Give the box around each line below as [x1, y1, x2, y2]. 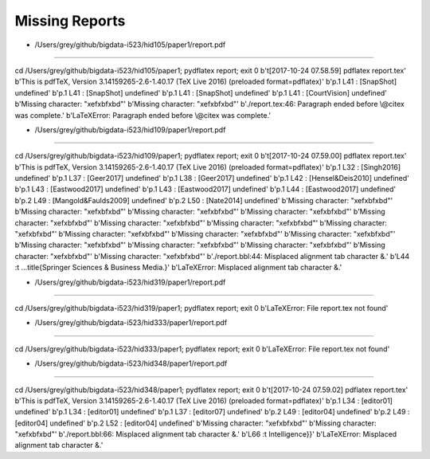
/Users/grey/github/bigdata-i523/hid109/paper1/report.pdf [34, 124, 226, 135]
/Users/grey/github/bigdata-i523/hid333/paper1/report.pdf [34, 318, 228, 328]
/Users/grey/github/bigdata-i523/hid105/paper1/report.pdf [34, 40, 226, 49]
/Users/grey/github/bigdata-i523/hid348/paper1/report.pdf [34, 359, 228, 368]
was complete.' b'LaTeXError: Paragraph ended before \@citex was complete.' [14, 110, 271, 120]
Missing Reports [14, 12, 126, 29]
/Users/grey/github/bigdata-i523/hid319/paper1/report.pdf [34, 277, 226, 287]
